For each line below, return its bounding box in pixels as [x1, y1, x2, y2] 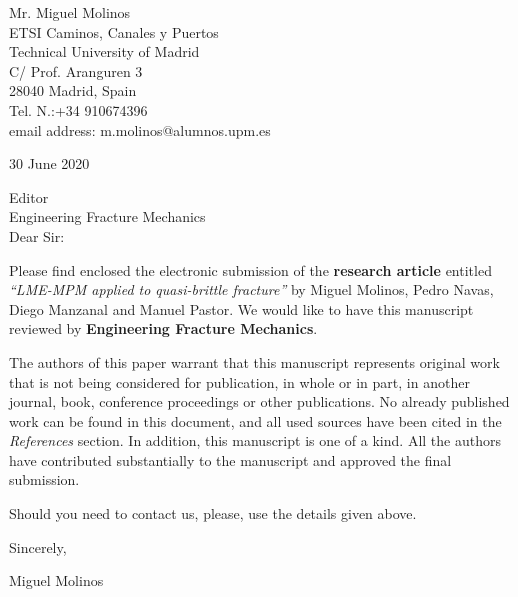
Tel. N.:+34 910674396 [9, 99, 148, 120]
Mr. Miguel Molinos [9, 2, 131, 22]
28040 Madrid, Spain [9, 80, 137, 101]
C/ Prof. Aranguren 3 [9, 60, 143, 81]
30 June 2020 [9, 153, 90, 174]
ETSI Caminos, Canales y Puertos [9, 21, 219, 42]
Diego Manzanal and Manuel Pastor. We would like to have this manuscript [9, 298, 474, 319]
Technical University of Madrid [9, 41, 200, 62]
